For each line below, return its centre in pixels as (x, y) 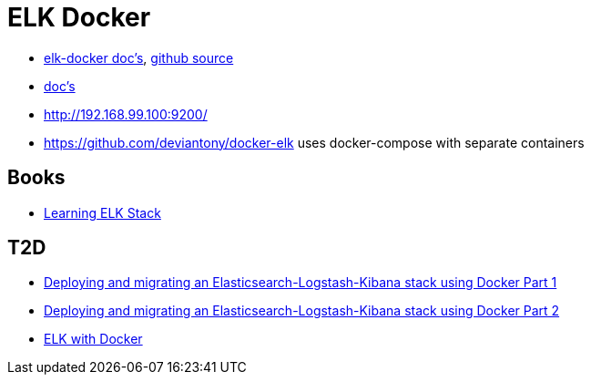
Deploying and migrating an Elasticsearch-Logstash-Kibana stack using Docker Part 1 (301, 283)
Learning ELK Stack (102, 212)
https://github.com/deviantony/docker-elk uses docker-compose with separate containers (314, 142)
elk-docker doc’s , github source (139, 57)
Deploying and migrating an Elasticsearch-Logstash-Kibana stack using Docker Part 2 (302, 311)
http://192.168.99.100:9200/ (126, 114)
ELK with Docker (93, 339)
